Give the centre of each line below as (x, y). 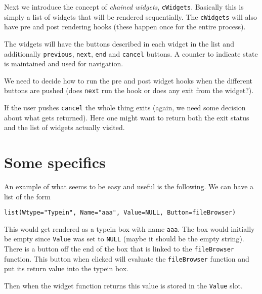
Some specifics (55, 162)
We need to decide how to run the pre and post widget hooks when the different (128, 80)
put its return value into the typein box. (66, 268)
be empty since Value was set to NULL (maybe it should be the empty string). (124, 239)
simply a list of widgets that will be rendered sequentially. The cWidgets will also (130, 16)
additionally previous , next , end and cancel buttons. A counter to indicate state (131, 53)
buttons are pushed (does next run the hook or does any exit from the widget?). (129, 90)
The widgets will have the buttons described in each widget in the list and (119, 43)
